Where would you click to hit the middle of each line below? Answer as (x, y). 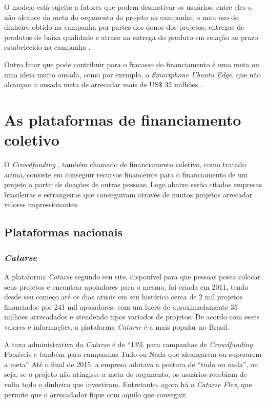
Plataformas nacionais (63, 232)
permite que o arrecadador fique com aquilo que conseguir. (96, 394)
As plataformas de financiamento (123, 119)
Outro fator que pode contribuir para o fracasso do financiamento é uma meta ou (132, 64)
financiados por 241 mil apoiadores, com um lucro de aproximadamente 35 (121, 306)
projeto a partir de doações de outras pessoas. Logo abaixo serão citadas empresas (133, 184)
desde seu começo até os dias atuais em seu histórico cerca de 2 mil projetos (123, 297)
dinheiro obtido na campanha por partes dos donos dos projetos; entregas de (124, 27)
